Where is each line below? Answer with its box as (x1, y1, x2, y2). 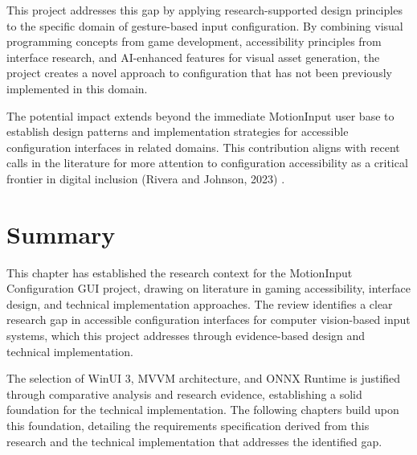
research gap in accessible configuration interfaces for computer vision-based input (6, 311, 411, 328)
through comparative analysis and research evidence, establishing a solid (6, 385, 362, 402)
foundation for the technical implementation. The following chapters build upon (6, 401, 399, 418)
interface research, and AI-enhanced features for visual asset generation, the (6, 48, 380, 65)
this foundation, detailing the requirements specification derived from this (6, 417, 370, 433)
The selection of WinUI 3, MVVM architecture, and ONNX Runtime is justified (6, 370, 401, 387)
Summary (6, 217, 116, 250)
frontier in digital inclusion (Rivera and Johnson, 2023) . (6, 170, 285, 187)
